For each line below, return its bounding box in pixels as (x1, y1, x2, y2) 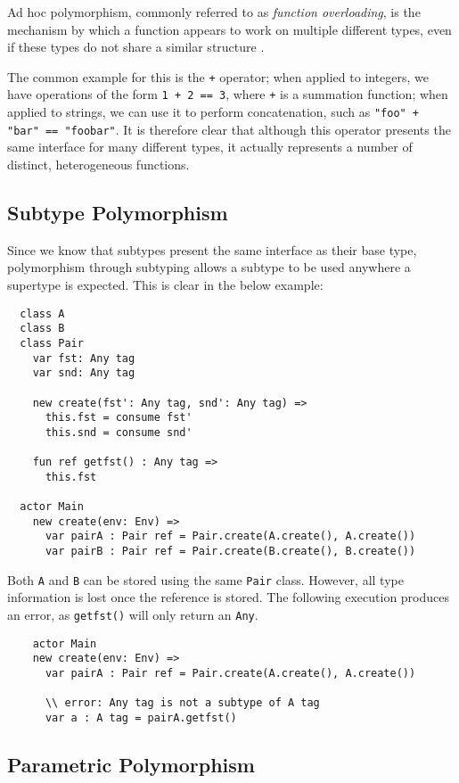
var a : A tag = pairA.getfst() (45, 711, 237, 724)
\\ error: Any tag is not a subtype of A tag (45, 696, 320, 710)
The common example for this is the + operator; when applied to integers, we (7, 67, 430, 86)
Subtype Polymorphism (7, 198, 228, 226)
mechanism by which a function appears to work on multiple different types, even (7, 20, 452, 38)
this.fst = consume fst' (45, 411, 193, 424)
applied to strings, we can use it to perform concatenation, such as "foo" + (7, 103, 420, 121)
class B (20, 322, 65, 335)
